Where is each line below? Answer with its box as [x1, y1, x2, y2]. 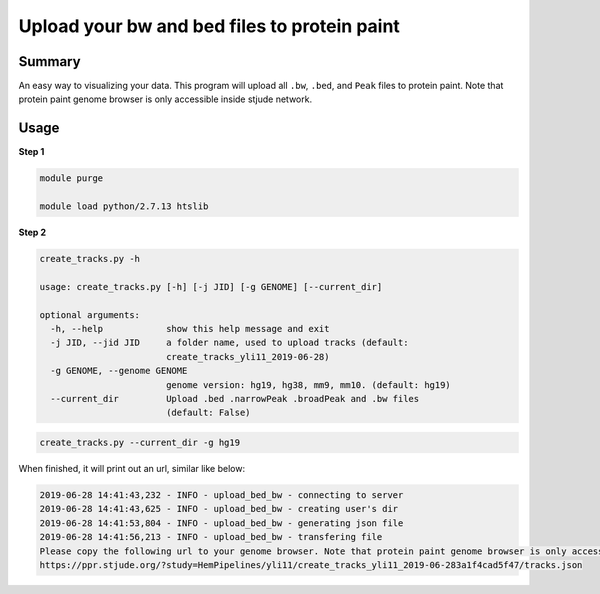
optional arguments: [39, 309, 140, 320]
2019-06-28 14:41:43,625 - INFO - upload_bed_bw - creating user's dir [39, 503, 399, 515]
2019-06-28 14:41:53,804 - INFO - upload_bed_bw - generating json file [39, 517, 404, 529]
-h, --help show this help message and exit [50, 323, 330, 335]
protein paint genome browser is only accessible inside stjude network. [18, 93, 313, 105]
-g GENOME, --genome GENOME [50, 365, 188, 377]
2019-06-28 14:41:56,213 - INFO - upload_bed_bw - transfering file [39, 531, 383, 543]
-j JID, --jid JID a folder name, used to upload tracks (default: [50, 337, 409, 349]
